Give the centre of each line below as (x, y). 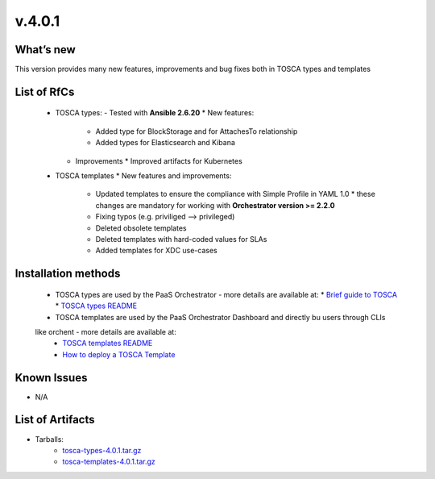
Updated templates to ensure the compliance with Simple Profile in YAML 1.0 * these (236, 194)
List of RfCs (45, 92)
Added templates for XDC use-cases (156, 251)
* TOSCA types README (96, 306)
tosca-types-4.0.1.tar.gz (102, 450)
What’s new (45, 50)
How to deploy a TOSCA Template (119, 354)
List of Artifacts (55, 420)
